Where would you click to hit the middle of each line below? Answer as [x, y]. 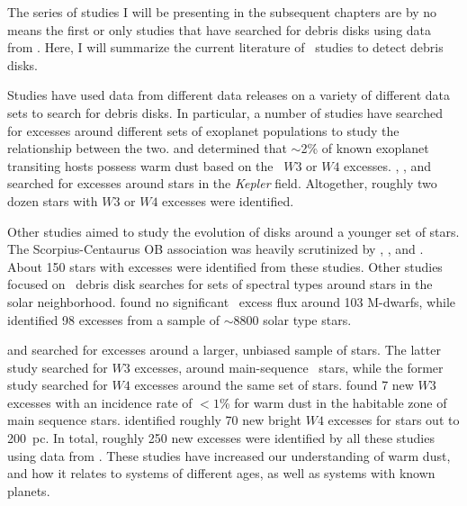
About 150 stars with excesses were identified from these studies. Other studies [225, 266]
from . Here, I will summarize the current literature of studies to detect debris [225, 47]
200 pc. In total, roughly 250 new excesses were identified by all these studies [221, 438]
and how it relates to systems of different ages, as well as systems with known [221, 473]
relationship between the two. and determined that [147, 148]
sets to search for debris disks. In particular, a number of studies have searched [225, 112]
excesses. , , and [388, 165]
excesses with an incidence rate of [100, 402]
